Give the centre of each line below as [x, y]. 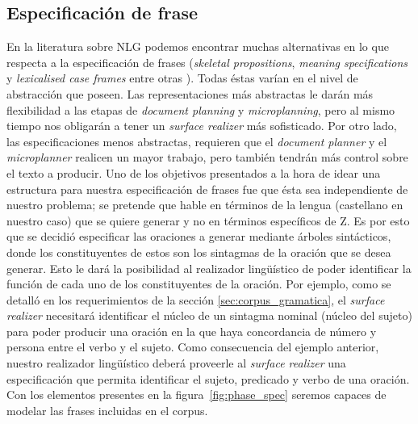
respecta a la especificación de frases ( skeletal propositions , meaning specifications [207, 62]
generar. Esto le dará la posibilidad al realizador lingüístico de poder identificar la [209, 268]
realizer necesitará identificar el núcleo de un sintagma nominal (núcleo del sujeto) [209, 315]
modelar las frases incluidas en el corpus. [107, 410]
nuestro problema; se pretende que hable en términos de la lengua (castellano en [205, 205]
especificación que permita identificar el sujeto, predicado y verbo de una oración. [208, 378]
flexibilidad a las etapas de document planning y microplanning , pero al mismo [201, 109]
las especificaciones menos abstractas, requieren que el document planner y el [197, 141]
